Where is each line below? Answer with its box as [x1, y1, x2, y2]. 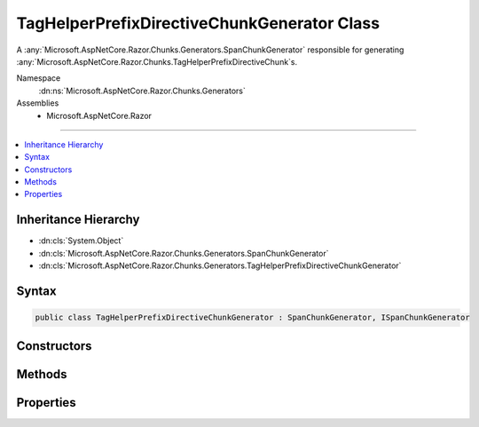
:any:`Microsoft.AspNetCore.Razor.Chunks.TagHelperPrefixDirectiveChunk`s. [16, 56, 298, 67]
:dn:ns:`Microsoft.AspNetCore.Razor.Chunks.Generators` [38, 85, 246, 96]
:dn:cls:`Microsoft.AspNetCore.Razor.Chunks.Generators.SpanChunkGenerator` [38, 248, 329, 258]
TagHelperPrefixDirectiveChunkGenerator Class [16, 13, 381, 33]
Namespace [16, 73, 61, 83]
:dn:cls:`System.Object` [38, 235, 124, 246]
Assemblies [16, 98, 59, 108]
